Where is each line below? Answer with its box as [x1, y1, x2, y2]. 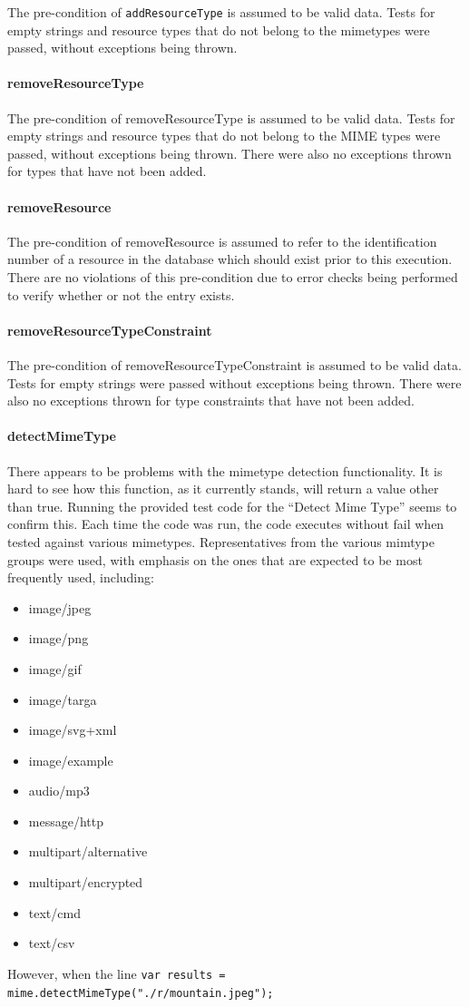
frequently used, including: [7, 568, 154, 587]
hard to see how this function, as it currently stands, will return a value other [7, 479, 439, 498]
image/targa [28, 689, 97, 709]
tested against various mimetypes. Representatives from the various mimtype [7, 532, 435, 551]
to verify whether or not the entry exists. [7, 285, 235, 304]
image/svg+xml [28, 720, 117, 739]
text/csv [28, 934, 75, 953]
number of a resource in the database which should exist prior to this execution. [7, 249, 453, 269]
